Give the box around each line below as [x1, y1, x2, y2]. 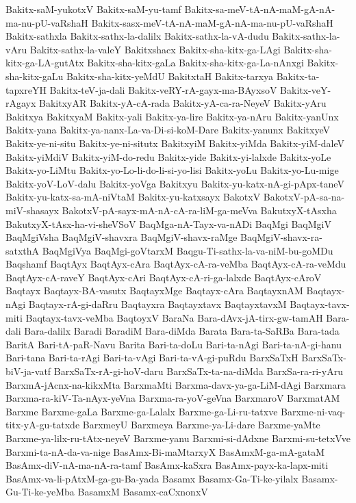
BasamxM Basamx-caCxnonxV [77, 485, 208, 499]
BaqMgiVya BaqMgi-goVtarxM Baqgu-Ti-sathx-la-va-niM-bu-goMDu [42, 243, 333, 257]
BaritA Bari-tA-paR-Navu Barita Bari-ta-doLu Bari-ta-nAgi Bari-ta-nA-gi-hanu [5, 337, 342, 351]
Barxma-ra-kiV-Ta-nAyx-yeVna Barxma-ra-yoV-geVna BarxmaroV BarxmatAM [5, 391, 340, 405]
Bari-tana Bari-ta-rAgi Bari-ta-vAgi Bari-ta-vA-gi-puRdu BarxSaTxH [5, 350, 298, 365]
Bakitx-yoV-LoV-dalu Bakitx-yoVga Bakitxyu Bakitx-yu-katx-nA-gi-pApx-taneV [5, 176, 344, 190]
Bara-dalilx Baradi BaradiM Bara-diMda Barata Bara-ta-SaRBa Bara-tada [24, 324, 340, 338]
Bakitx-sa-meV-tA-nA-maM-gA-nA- [184, 2, 335, 16]
